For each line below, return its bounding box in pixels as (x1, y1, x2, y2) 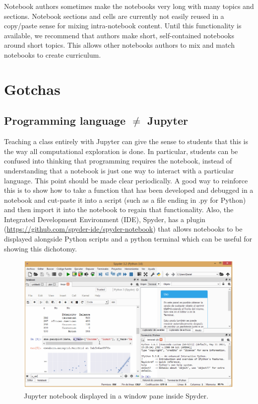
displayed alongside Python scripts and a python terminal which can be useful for (4, 234, 253, 244)
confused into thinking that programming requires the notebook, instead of (4, 156, 232, 166)
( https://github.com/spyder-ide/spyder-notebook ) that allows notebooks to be (4, 224, 243, 234)
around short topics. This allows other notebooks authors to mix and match (4, 40, 235, 50)
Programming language (4, 113, 126, 128)
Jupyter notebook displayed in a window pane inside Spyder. (24, 391, 208, 401)
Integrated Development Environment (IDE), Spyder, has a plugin (4, 214, 205, 224)
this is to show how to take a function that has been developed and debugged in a (4, 185, 254, 195)
